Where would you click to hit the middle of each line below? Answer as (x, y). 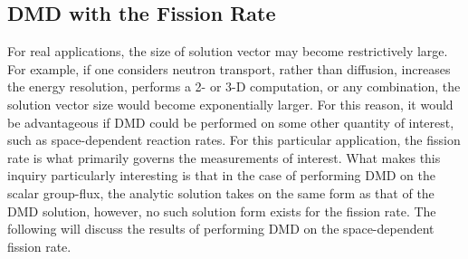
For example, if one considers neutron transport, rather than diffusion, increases (229, 68)
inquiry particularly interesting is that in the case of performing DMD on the (222, 175)
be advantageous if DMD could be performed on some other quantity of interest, (231, 122)
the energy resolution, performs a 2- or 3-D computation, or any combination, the (234, 86)
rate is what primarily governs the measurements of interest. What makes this (224, 157)
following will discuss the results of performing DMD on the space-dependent (221, 229)
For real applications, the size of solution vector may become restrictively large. (228, 51)
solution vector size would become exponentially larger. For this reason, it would (230, 104)
